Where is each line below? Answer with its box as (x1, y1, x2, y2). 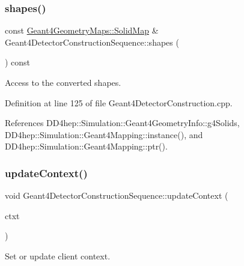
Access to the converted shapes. (5, 76, 121, 88)
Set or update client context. (5, 249, 111, 262)
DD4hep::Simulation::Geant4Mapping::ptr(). (5, 140, 168, 153)
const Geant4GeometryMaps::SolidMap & (5, 24, 159, 37)
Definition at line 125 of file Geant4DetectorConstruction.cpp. (5, 96, 233, 109)
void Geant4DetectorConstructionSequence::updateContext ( (5, 189, 228, 202)
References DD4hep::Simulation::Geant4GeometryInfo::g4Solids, (5, 116, 240, 129)
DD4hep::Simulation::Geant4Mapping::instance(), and (5, 128, 203, 141)
